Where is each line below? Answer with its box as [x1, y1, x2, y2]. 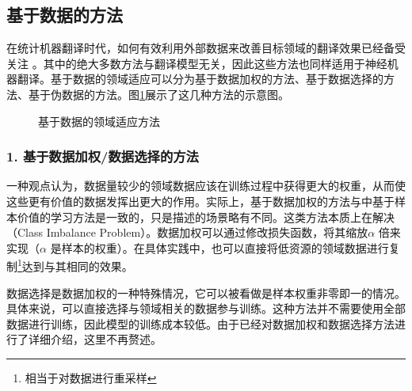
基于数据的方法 [6, 2, 123, 27]
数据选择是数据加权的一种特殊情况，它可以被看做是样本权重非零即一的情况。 [6, 284, 406, 301]
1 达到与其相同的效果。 [17, 256, 133, 275]
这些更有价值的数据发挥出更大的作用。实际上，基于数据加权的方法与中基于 [6, 192, 395, 209]
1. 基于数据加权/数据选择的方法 [6, 146, 199, 166]
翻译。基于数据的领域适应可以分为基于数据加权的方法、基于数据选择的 [17, 70, 383, 87]
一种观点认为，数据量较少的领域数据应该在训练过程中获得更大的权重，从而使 [6, 177, 406, 194]
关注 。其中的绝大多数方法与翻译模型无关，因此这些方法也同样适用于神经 [6, 55, 387, 71]
